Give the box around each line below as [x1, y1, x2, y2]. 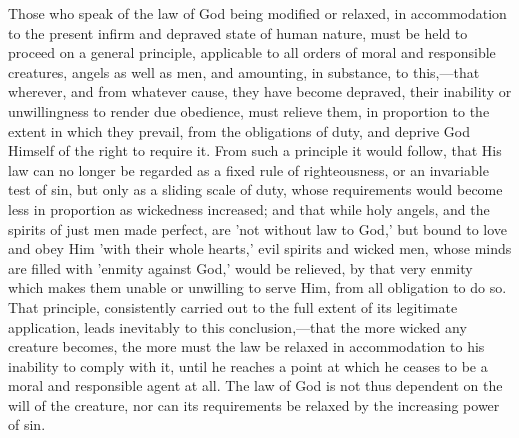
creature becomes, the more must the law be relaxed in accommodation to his [8, 336, 485, 357]
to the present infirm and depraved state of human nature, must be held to [8, 22, 468, 43]
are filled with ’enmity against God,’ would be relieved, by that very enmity [8, 257, 473, 278]
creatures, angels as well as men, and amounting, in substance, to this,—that [8, 61, 480, 82]
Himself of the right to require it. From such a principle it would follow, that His [8, 140, 502, 161]
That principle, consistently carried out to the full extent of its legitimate [8, 296, 458, 317]
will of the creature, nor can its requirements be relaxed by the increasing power [8, 394, 500, 415]
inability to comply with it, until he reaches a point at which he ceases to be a [8, 355, 488, 376]
